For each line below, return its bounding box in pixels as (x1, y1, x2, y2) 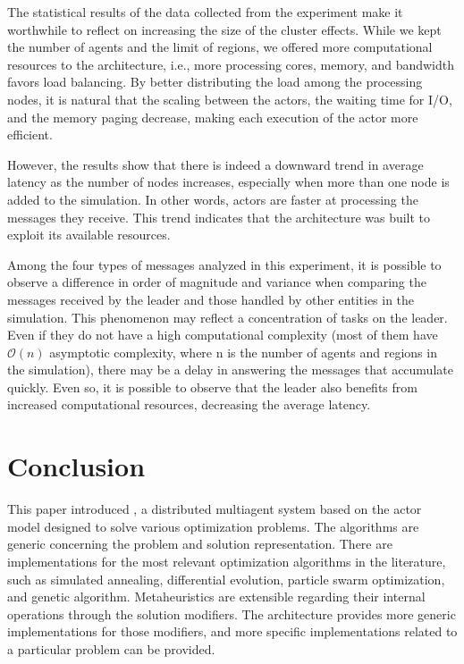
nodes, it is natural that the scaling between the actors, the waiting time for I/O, (7, 89, 452, 108)
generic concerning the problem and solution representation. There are (7, 534, 392, 553)
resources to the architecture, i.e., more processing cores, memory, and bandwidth (7, 55, 455, 73)
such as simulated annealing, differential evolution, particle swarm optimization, (7, 569, 445, 588)
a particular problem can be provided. (7, 639, 215, 658)
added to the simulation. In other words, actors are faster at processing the (7, 189, 418, 208)
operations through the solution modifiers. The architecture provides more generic (7, 604, 456, 623)
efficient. (7, 125, 53, 144)
